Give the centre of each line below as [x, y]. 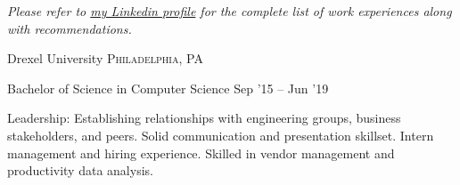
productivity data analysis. [80, 170]
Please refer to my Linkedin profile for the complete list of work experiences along [230, 11]
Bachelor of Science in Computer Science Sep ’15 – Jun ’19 [168, 88]
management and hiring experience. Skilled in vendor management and [201, 153]
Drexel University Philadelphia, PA [105, 58]
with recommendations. [70, 28]
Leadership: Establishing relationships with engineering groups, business [204, 118]
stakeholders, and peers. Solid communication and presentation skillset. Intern [221, 135]
